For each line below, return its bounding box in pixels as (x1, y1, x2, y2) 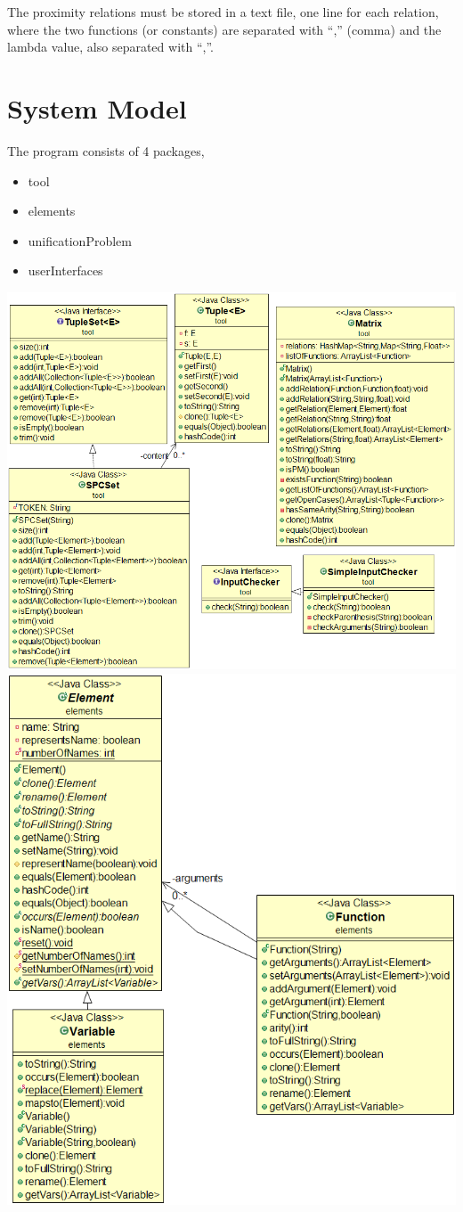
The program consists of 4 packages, (7, 141, 205, 160)
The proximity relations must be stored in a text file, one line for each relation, (7, 3, 439, 20)
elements (28, 201, 76, 220)
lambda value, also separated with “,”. (7, 37, 214, 56)
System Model (7, 89, 187, 126)
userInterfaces (28, 261, 103, 280)
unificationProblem (28, 231, 132, 250)
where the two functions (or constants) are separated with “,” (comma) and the (7, 20, 442, 38)
